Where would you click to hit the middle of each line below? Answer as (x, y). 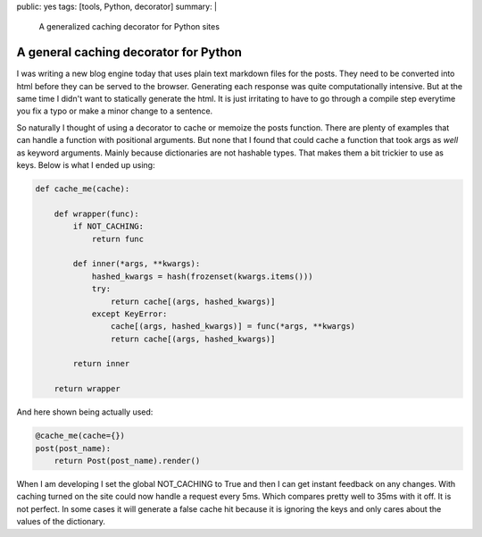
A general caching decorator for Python (129, 52)
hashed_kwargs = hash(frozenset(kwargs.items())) (202, 276)
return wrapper (87, 389)
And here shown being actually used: (85, 412)
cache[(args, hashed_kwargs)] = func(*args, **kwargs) (233, 327)
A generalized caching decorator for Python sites (129, 27)
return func (118, 239)
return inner (101, 364)
